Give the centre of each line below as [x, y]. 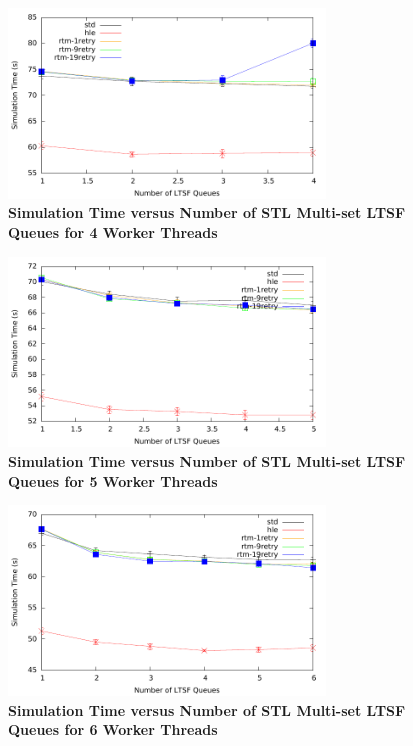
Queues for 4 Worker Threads [113, 231]
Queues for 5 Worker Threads [113, 480]
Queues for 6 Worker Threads [113, 729]
